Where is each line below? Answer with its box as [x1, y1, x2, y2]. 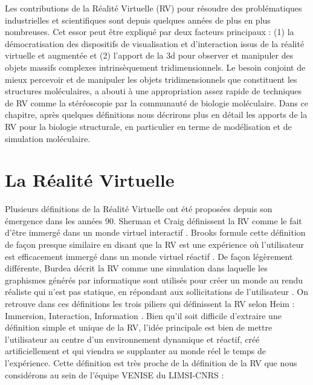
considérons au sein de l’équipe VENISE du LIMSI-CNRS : [5, 368, 224, 381]
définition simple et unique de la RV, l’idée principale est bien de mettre [5, 321, 273, 334]
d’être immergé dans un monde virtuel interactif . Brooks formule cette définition [5, 226, 306, 239]
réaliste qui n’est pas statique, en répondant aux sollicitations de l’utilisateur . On [5, 285, 308, 298]
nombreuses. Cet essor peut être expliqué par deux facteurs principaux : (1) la [5, 25, 294, 38]
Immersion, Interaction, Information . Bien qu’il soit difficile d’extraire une [5, 309, 282, 322]
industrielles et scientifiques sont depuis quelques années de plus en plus [5, 13, 271, 26]
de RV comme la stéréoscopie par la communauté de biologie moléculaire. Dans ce [5, 96, 308, 109]
